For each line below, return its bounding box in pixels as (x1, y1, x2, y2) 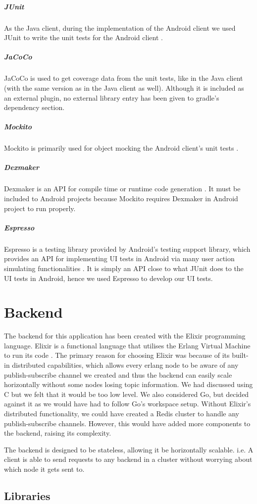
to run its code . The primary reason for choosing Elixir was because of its (4, 350, 230, 360)
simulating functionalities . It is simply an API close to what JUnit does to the (4, 263, 244, 273)
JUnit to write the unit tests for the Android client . (4, 32, 163, 43)
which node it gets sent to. (4, 463, 85, 474)
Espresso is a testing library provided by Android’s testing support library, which (4, 243, 251, 254)
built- (232, 350, 249, 360)
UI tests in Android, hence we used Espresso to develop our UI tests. (4, 273, 213, 283)
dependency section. (4, 102, 65, 112)
